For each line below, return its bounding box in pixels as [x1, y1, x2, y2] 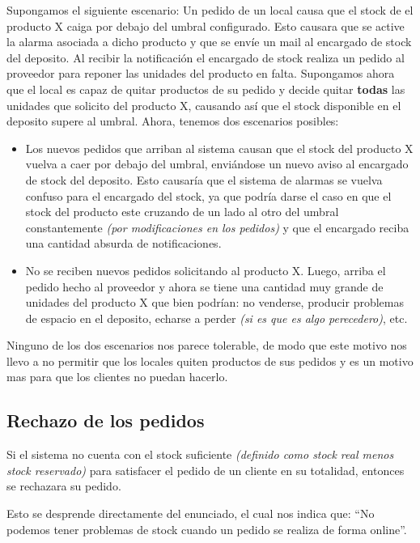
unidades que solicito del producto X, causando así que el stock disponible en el [6, 96, 401, 113]
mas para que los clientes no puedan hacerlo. [6, 368, 228, 385]
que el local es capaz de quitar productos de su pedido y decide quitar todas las [6, 80, 405, 97]
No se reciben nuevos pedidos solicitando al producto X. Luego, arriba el [25, 261, 386, 278]
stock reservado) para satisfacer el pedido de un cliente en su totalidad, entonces [6, 461, 405, 478]
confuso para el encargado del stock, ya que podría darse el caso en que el [25, 187, 392, 204]
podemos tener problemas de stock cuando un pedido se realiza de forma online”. [6, 520, 407, 537]
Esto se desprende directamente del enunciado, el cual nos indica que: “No [6, 505, 375, 522]
